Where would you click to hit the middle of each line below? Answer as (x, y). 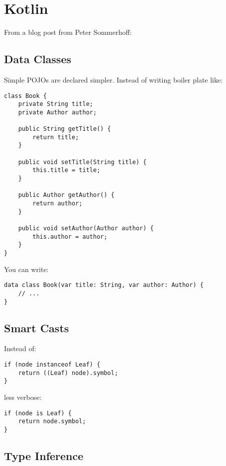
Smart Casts (37, 327)
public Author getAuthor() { (66, 195)
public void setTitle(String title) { (82, 162)
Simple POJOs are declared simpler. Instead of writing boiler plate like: (113, 79)
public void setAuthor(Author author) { (86, 229)
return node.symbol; (52, 421)
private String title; (56, 104)
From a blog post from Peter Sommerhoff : (68, 32)
